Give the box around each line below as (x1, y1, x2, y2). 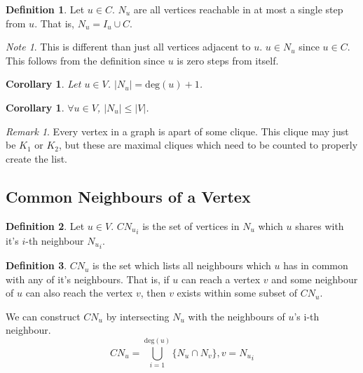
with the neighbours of (188, 308, 285, 323)
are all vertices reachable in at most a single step (133, 2, 343, 16)
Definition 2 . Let (6, 218, 85, 233)
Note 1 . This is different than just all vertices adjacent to (6, 39, 251, 54)
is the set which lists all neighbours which (93, 258, 271, 273)
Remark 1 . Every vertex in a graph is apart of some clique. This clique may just (6, 123, 349, 138)
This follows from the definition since (6, 53, 165, 67)
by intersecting (106, 308, 170, 323)
